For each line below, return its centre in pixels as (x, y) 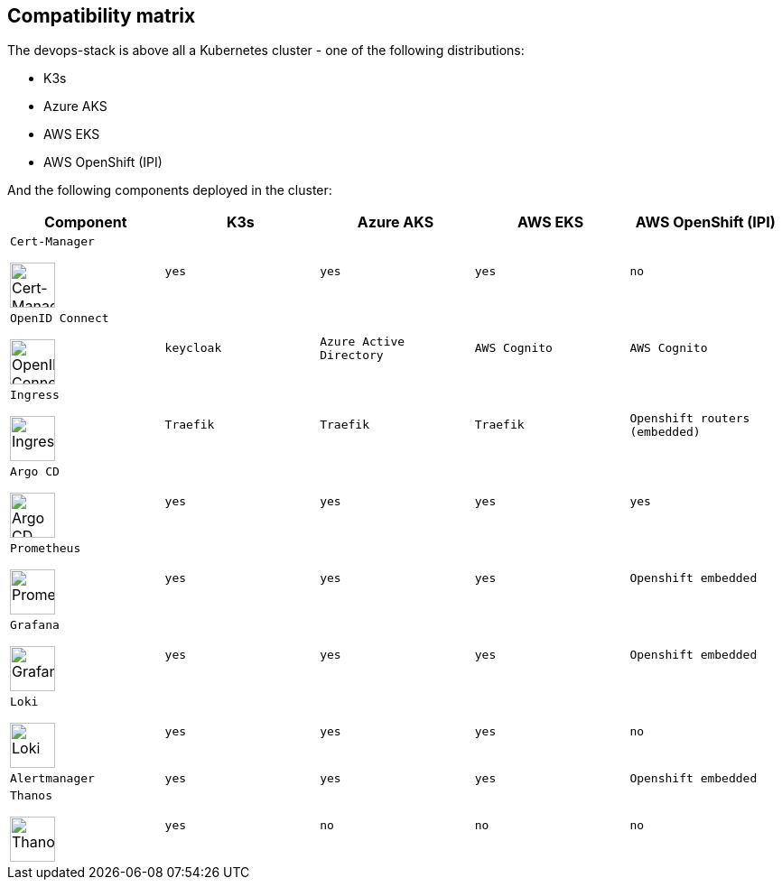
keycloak (193, 348)
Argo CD (35, 472)
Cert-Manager (52, 242)
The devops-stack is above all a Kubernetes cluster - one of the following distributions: (266, 51)
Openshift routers (690, 418)
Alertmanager (52, 779)
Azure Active (363, 341)
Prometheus (46, 549)
